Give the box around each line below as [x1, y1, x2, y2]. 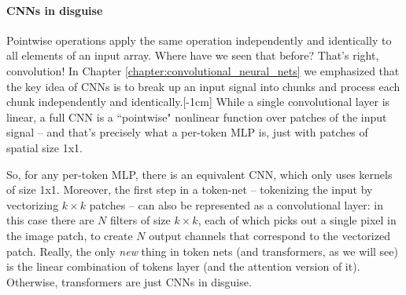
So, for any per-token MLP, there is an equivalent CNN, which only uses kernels [6, 166, 393, 182]
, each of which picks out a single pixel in [197, 212, 397, 228]
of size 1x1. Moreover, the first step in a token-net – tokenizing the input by [6, 181, 373, 198]
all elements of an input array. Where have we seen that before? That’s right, [6, 47, 379, 64]
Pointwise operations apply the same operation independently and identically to [6, 31, 392, 48]
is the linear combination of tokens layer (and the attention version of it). [6, 258, 360, 275]
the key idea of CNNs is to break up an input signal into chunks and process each [6, 78, 400, 94]
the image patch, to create [6, 227, 133, 243]
